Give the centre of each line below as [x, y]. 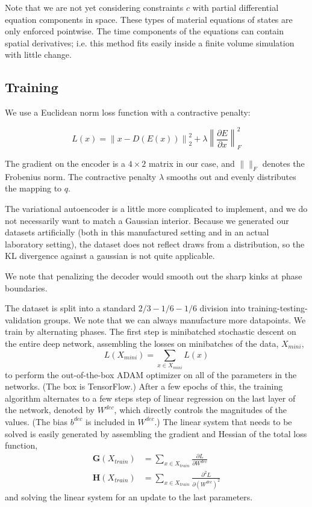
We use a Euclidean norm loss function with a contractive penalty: [128, 112]
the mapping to [33, 188]
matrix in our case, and [192, 163]
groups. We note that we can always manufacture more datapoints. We [175, 319]
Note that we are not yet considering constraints [94, 7]
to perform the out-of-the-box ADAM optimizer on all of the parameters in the [151, 374]
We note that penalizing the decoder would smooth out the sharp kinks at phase [154, 276]
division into [223, 308]
